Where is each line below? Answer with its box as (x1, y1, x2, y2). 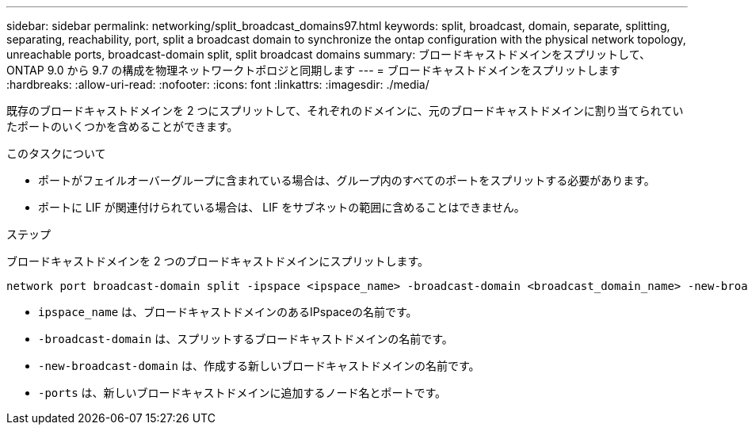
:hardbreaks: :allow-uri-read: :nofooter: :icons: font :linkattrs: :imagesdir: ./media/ (6, 78, 429, 91)
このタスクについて (6, 147, 106, 160)
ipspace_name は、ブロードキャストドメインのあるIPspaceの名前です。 (38, 305, 418, 318)
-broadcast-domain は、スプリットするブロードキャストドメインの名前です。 (38, 332, 453, 345)
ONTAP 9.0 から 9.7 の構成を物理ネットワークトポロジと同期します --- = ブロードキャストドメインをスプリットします (6, 63, 620, 77)
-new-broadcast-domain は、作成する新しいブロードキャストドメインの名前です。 (38, 359, 480, 372)
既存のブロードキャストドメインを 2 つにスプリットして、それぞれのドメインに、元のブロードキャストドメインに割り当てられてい (6, 104, 684, 117)
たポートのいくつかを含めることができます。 (6, 120, 239, 133)
